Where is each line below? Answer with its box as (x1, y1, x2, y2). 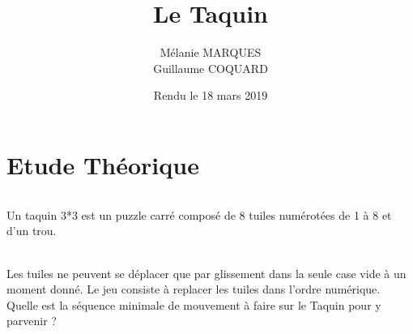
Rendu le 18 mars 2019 (153, 87, 268, 104)
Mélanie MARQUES (160, 44, 262, 61)
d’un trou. (6, 222, 57, 239)
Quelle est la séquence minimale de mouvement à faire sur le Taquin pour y (6, 296, 381, 313)
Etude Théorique (6, 148, 199, 181)
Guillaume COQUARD (153, 59, 268, 76)
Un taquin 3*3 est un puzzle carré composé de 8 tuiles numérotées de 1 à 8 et (6, 206, 392, 223)
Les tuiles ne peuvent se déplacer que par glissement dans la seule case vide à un (6, 264, 407, 281)
